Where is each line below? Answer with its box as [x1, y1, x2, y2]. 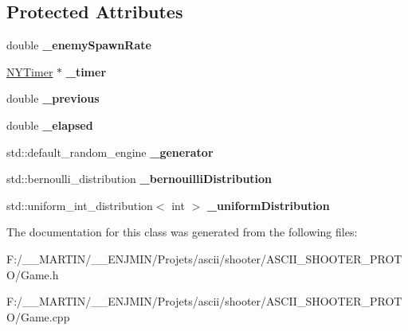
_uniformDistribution [206, 197, 330, 213]
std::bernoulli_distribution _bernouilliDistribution [6, 170, 273, 187]
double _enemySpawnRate [6, 37, 151, 53]
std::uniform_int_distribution [6, 197, 153, 213]
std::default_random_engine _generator [6, 143, 214, 160]
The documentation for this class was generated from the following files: [6, 224, 358, 240]
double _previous [6, 90, 100, 107]
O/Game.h [6, 266, 59, 282]
